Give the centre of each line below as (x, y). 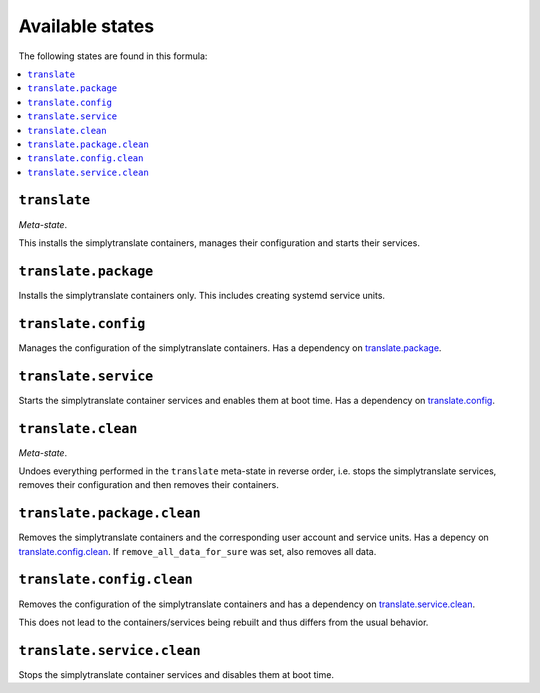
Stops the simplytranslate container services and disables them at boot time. (176, 674)
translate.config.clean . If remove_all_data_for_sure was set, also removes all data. (197, 551)
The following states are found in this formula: (113, 56)
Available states (86, 26)
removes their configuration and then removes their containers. (148, 485)
